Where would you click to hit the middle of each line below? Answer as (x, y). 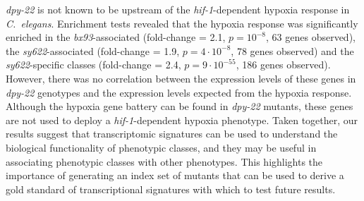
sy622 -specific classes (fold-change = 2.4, (93, 65)
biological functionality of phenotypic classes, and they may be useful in (161, 147)
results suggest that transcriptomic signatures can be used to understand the (172, 134)
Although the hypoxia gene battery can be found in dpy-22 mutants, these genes (180, 106)
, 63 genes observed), (311, 37)
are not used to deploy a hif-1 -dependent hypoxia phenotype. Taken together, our (182, 120)
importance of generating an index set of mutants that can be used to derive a (175, 175)
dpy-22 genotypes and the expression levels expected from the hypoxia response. (179, 92)
